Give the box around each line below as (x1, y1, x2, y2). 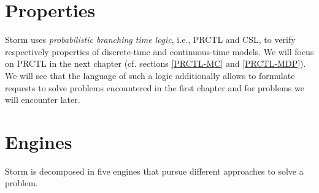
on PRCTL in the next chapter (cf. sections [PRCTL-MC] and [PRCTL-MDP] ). (5, 57, 306, 70)
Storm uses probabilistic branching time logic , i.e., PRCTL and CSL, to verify (5, 33, 296, 46)
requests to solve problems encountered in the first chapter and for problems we (5, 81, 304, 94)
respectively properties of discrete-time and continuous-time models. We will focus (5, 45, 314, 58)
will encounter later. (5, 93, 80, 106)
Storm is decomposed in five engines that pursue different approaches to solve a (5, 164, 304, 177)
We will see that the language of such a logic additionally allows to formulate (5, 69, 295, 81)
